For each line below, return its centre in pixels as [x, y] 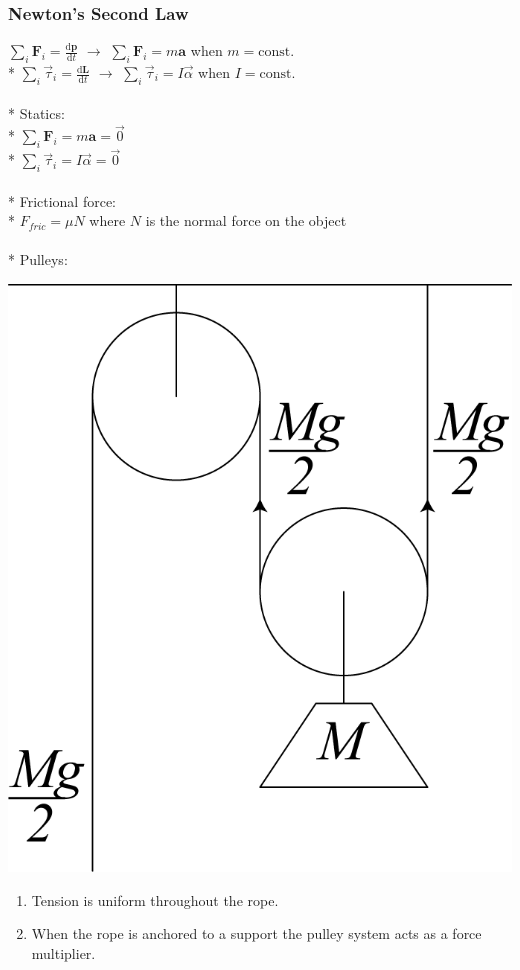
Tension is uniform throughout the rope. [155, 899]
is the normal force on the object [246, 220]
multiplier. [63, 952]
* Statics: [36, 113]
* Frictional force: [62, 200]
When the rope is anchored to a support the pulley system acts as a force [256, 933]
